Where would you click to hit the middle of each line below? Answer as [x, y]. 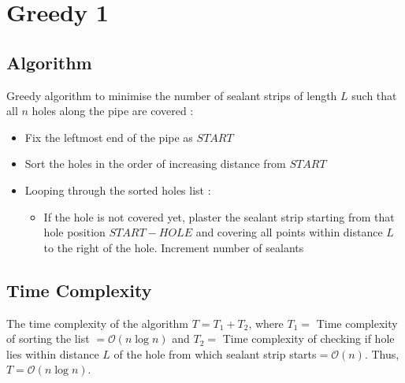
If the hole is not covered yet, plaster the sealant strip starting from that [219, 216]
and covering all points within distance [289, 232]
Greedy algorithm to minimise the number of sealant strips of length [172, 95]
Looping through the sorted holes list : [118, 190]
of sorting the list [48, 338]
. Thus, [382, 353]
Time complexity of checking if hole [308, 338]
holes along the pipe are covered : [113, 111]
